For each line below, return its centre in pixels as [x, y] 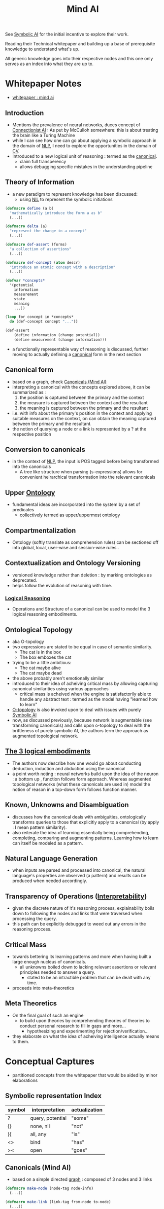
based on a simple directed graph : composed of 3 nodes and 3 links [82, 1179]
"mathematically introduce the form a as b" [56, 213]
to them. [21, 1041]
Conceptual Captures [50, 1061]
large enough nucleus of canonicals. [49, 961]
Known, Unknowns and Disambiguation [67, 805]
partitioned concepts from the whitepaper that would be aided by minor [85, 1075]
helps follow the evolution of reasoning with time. [62, 585]
